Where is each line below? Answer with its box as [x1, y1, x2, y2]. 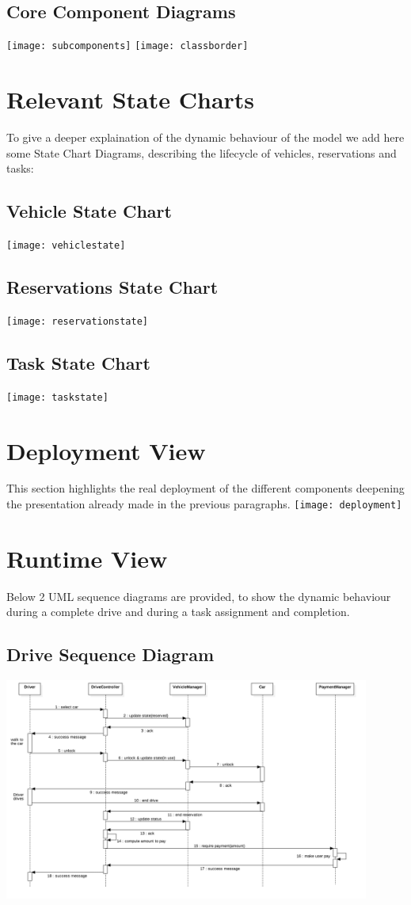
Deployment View [6, 434, 206, 466]
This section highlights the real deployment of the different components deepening [6, 480, 405, 496]
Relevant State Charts [6, 83, 255, 116]
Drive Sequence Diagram [6, 642, 215, 667]
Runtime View [6, 542, 168, 574]
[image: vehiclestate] [6, 239, 126, 251]
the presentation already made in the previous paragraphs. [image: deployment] [6, 496, 402, 512]
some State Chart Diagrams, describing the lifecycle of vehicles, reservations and [6, 144, 397, 161]
